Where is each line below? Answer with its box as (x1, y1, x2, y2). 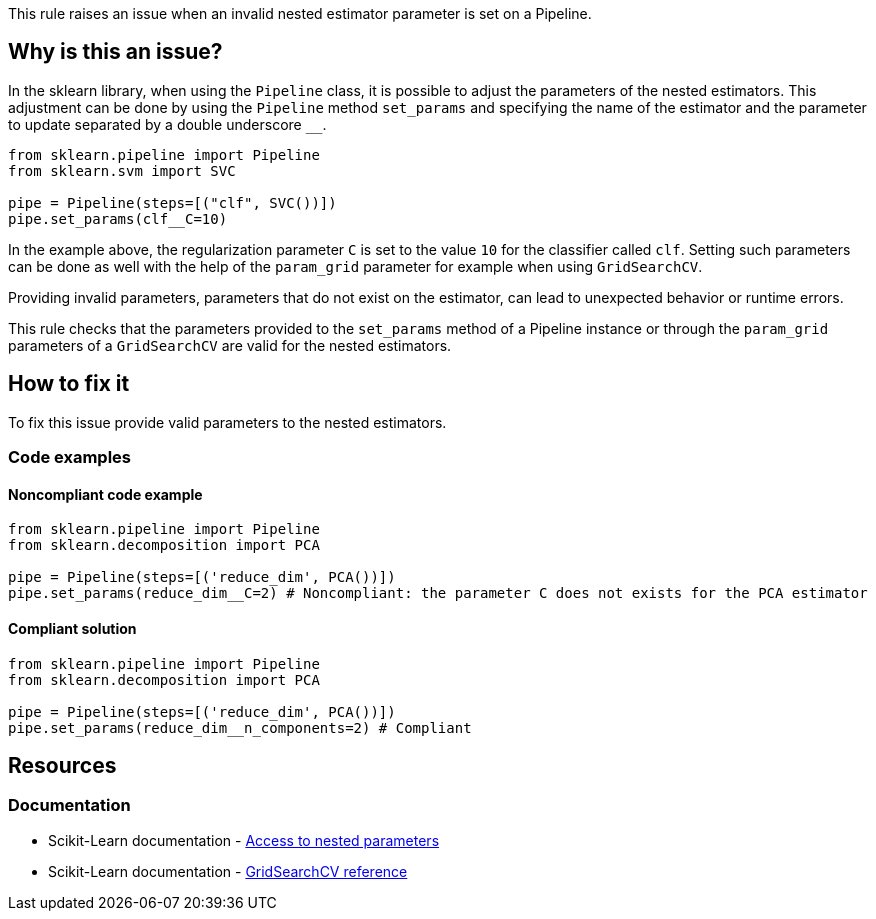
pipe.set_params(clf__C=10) (8, 210, 228, 227)
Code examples (8, 447, 132, 468)
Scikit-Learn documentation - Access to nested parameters (48, 831, 440, 849)
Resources (8, 752, 117, 778)
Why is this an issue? (8, 39, 223, 65)
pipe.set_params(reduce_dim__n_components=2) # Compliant (8, 719, 472, 736)
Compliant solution (8, 619, 137, 637)
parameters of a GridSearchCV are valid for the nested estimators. (8, 336, 452, 354)
